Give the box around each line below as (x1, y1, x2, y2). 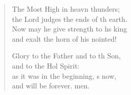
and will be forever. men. (12, 80, 90, 91)
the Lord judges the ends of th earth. (12, 13, 127, 24)
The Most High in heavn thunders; (12, 4, 120, 14)
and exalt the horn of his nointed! (12, 33, 117, 44)
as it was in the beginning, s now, (12, 70, 116, 81)
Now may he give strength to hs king (12, 23, 127, 34)
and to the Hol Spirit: (12, 60, 80, 71)
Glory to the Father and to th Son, (12, 50, 121, 61)
